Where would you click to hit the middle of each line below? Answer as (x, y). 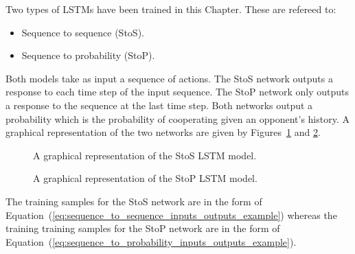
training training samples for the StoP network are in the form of (143, 228)
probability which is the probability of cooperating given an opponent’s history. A (177, 118)
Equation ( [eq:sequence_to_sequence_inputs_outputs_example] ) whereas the (171, 215)
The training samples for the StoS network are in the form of (134, 201)
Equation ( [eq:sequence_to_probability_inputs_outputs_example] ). (151, 241)
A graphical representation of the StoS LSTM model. (145, 155)
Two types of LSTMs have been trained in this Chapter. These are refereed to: (171, 9)
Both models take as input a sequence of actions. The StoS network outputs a (169, 78)
